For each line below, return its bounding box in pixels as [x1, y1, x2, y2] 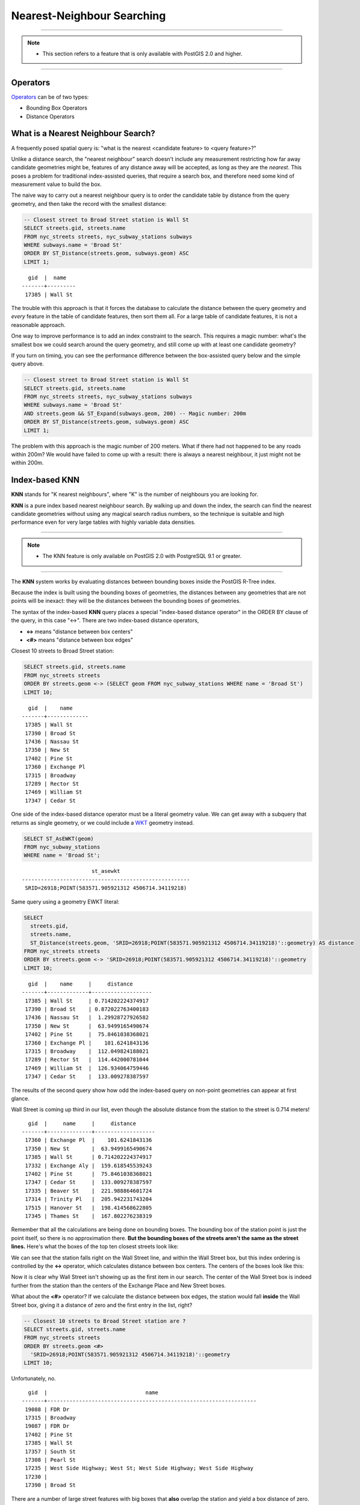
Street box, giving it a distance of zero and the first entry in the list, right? [11, 1301, 193, 1309]
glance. [11, 1094, 30, 1102]
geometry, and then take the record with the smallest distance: [11, 200, 167, 207]
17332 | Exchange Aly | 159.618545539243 [25, 1162, 152, 1169]
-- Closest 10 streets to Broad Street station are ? [23, 1317, 186, 1324]
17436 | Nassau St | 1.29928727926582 [25, 1014, 149, 1021]
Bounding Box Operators [26, 104, 87, 111]
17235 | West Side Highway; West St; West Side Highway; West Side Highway [25, 1465, 254, 1472]
